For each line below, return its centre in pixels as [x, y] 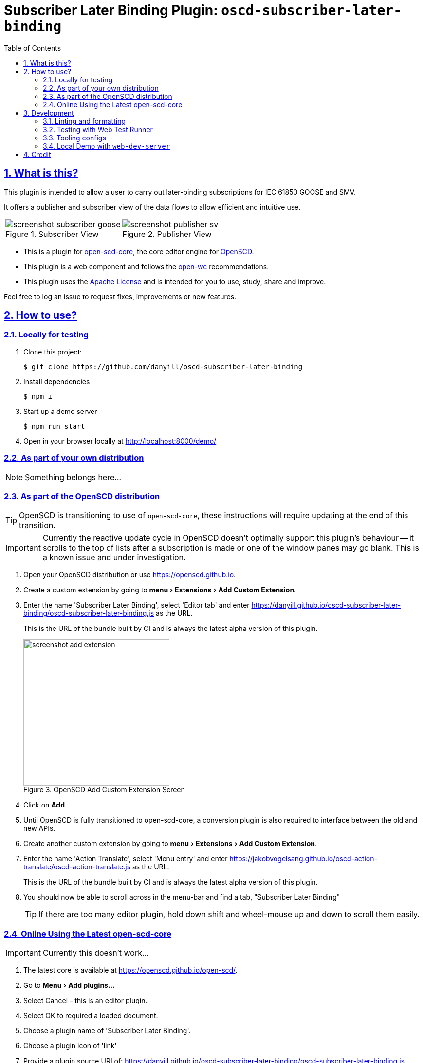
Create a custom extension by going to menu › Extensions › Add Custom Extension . [160, 590]
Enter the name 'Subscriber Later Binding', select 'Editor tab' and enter [137, 605]
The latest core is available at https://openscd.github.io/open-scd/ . [130, 970]
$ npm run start [54, 426]
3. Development [49, 113]
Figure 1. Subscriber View [52, 234]
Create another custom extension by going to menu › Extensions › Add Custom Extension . [170, 844]
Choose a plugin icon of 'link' [70, 1046]
